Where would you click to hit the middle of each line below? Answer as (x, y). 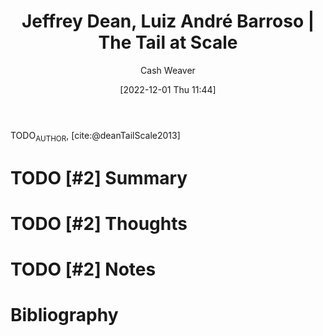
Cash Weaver (168, 70)
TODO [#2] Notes (83, 269)
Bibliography (64, 315)
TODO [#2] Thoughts (99, 224)
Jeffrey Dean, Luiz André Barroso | (168, 21)
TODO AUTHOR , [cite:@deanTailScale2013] (95, 136)
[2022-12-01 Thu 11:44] (168, 89)
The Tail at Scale (168, 42)
